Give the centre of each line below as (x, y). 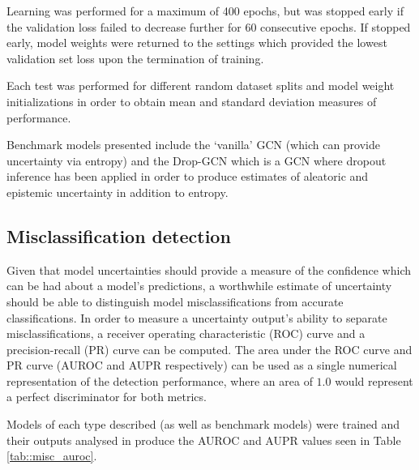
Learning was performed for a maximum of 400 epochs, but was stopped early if (205, 11)
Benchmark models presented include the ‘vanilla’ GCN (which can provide (194, 145)
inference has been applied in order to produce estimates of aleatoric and (188, 176)
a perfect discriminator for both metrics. (107, 397)
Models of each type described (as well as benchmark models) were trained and (203, 424)
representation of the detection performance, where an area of (160, 380)
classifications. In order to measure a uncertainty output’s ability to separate (197, 317)
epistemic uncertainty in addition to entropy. (118, 192)
